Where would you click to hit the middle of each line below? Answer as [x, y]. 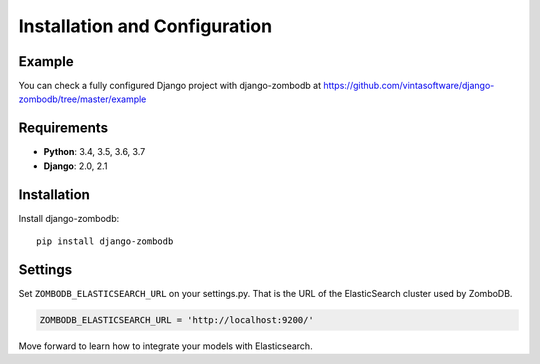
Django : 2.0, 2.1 [75, 166]
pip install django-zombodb [105, 241]
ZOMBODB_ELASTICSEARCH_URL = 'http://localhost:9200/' [176, 319]
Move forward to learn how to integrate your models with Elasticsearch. [166, 346]
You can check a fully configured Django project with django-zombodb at [170, 86]
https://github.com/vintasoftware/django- [409, 86]
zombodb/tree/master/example [82, 99]
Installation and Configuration [145, 26]
